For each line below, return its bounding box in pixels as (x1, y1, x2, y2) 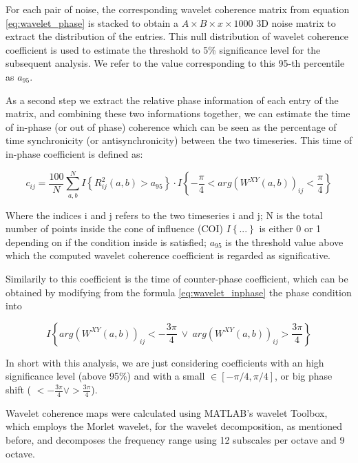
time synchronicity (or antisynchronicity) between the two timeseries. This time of (6, 133, 352, 147)
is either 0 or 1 (259, 221, 322, 236)
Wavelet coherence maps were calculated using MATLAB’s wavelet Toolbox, (6, 405, 328, 420)
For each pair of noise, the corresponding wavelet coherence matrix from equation (6, 2, 350, 16)
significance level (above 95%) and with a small (6, 369, 205, 383)
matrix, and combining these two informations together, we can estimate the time (6, 106, 350, 121)
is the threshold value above (225, 234, 344, 249)
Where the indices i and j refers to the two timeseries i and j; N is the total (6, 207, 323, 222)
